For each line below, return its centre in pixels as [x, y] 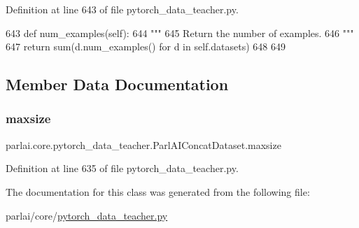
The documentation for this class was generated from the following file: [158, 191]
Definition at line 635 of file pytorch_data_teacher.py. [122, 168]
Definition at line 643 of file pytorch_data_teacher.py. [122, 9]
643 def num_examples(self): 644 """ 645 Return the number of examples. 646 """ [180, 33]
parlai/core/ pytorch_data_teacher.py [87, 215]
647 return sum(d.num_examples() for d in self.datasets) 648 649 [146, 47]
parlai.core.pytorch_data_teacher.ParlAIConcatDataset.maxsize [143, 144]
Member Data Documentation [117, 84]
